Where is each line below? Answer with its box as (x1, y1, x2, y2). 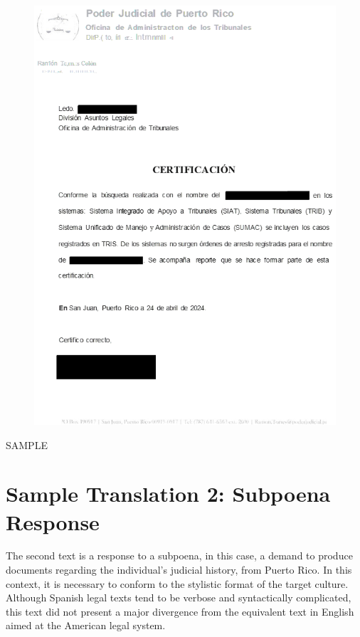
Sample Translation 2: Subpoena (6, 479, 331, 508)
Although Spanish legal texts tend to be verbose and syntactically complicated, (6, 590, 351, 605)
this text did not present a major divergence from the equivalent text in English (6, 604, 354, 618)
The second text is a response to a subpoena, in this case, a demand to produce (6, 548, 353, 563)
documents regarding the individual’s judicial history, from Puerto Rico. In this (6, 562, 352, 577)
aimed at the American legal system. (6, 618, 166, 633)
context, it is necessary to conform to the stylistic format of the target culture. (6, 576, 349, 591)
